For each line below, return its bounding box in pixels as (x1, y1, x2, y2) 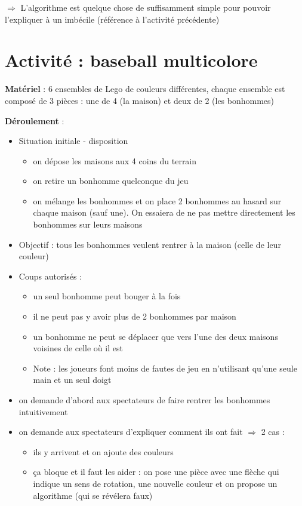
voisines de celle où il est (33, 342, 123, 354)
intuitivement (19, 405, 68, 418)
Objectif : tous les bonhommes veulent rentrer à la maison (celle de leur (19, 238, 281, 250)
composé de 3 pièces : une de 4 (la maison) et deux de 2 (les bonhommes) (5, 94, 275, 106)
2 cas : (261, 425, 285, 438)
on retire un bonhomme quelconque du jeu (33, 174, 189, 187)
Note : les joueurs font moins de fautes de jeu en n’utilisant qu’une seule (33, 361, 297, 374)
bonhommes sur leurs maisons (33, 218, 143, 231)
